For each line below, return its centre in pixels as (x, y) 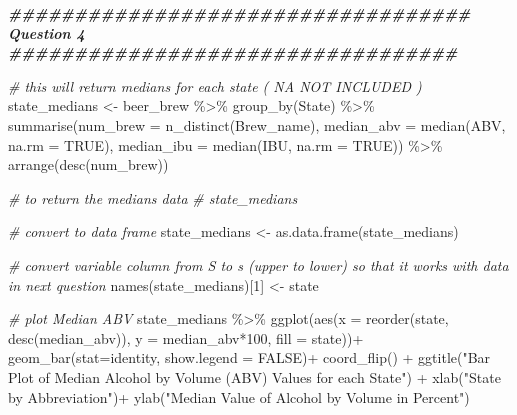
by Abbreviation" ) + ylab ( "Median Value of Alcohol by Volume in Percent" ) (239, 396)
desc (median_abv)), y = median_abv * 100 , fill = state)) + (186, 337)
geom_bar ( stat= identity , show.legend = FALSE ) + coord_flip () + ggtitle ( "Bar (249, 357)
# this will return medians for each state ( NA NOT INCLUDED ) (215, 85)
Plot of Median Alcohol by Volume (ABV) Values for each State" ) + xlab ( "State (254, 376)
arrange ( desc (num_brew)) (88, 164)
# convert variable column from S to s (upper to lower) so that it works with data (258, 264)
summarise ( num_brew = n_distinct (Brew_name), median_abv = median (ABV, (257, 124)
